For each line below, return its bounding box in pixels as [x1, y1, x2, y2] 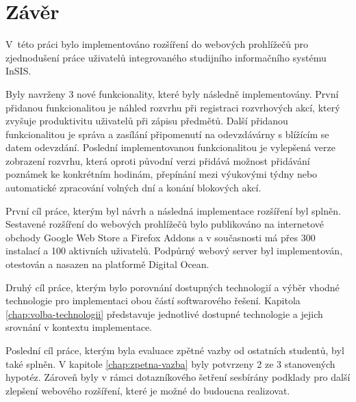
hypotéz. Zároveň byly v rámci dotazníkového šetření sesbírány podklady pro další [5, 370, 351, 384]
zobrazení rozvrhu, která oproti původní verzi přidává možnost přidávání [5, 153, 310, 167]
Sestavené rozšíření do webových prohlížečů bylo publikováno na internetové [5, 217, 325, 231]
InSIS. [5, 64, 31, 78]
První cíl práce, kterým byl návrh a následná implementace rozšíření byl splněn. [5, 203, 341, 217]
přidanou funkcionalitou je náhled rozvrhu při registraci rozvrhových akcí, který [5, 100, 340, 114]
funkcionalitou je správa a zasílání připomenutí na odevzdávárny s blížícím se [5, 126, 329, 141]
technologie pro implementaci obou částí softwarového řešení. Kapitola [5, 293, 301, 308]
